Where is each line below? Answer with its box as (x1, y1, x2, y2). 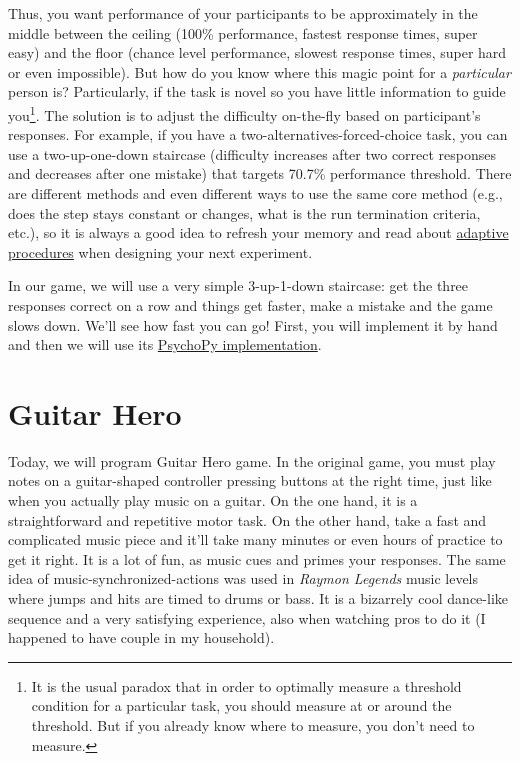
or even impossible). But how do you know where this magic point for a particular (8, 61, 511, 82)
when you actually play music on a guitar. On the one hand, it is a (8, 490, 418, 511)
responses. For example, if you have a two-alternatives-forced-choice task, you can (8, 124, 508, 145)
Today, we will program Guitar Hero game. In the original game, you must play (8, 450, 496, 471)
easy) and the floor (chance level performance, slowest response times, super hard (8, 42, 507, 63)
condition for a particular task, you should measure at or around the (31, 695, 452, 716)
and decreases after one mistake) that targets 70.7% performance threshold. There (8, 163, 512, 184)
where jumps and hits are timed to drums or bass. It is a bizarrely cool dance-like (8, 588, 508, 609)
